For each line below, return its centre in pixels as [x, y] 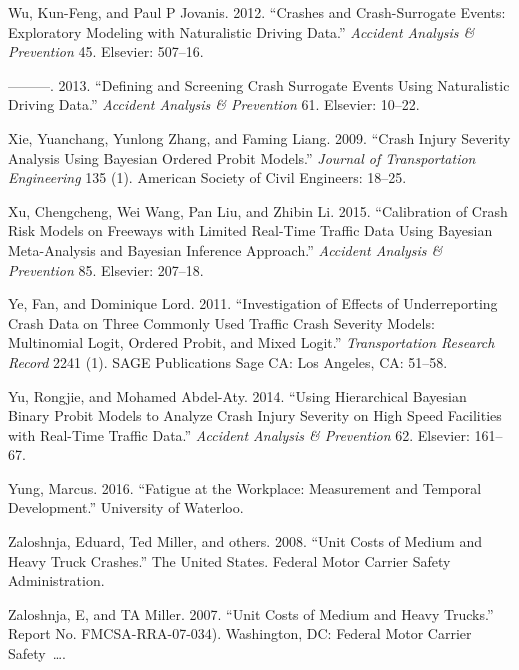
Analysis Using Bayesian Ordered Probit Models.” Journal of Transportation [242, 157]
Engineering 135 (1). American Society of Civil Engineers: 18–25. [207, 177]
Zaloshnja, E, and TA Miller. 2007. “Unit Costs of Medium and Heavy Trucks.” [251, 613]
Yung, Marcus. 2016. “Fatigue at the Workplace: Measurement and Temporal [245, 487]
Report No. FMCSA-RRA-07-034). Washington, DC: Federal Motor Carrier [240, 633]
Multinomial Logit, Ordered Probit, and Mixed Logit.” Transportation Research [251, 342]
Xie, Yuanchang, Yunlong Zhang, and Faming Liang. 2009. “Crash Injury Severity [259, 137]
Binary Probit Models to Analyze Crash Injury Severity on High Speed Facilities [255, 415]
